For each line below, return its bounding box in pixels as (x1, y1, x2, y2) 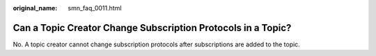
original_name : (13, 4, 58, 12)
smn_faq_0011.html (68, 4, 122, 12)
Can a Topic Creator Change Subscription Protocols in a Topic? (13, 21, 292, 34)
